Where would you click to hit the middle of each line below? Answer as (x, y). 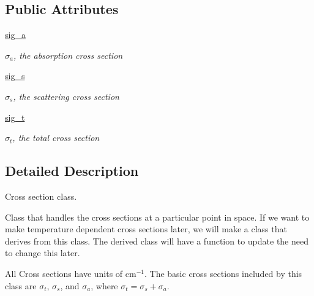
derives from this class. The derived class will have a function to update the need (157, 241)
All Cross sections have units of (64, 273)
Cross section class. (41, 196)
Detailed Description (72, 171)
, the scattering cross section (66, 96)
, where (104, 285)
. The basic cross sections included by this (223, 273)
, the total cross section (56, 138)
